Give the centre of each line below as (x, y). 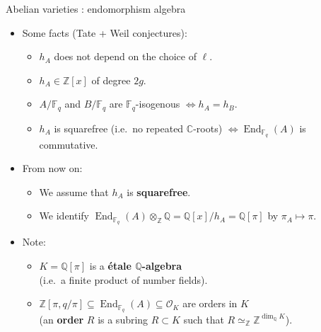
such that (204, 319)
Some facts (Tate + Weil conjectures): (105, 32)
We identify (64, 216)
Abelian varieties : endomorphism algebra (96, 8)
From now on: (52, 168)
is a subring (123, 319)
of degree (111, 80)
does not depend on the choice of (125, 56)
